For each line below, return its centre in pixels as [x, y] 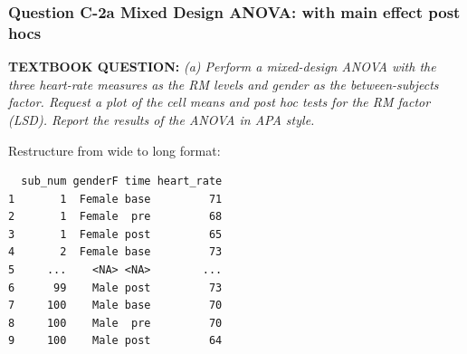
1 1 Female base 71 [115, 199]
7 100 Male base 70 [115, 306]
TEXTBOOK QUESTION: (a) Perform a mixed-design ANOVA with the [222, 67]
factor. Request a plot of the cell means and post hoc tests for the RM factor [219, 102]
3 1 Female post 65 [115, 234]
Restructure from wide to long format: [114, 150]
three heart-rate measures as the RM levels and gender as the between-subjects [224, 84]
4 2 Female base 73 [115, 252]
